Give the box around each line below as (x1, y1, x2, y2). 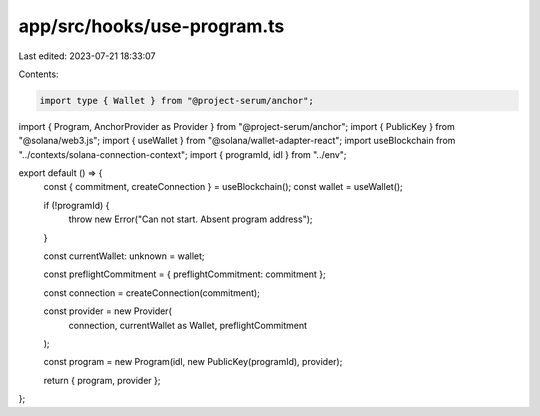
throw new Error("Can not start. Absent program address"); (68, 213, 313, 225)
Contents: (18, 68, 59, 80)
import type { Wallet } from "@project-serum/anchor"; (39, 95, 314, 106)
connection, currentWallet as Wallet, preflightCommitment (68, 319, 307, 331)
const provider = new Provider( (43, 305, 172, 317)
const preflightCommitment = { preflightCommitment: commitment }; (43, 268, 327, 280)
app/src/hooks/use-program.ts (18, 15, 285, 37)
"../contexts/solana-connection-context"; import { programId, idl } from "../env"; (18, 148, 347, 160)
